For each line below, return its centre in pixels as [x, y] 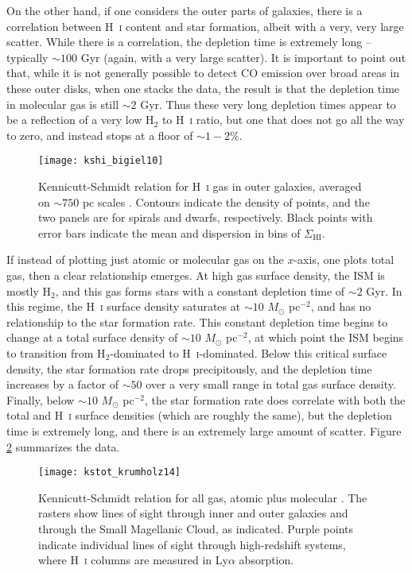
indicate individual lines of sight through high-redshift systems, [192, 544]
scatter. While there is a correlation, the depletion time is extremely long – [189, 42]
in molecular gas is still [63, 104]
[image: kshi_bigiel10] [101, 161]
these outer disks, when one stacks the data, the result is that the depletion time [203, 88]
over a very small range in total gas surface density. [271, 384]
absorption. [266, 560]
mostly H [29, 290]
